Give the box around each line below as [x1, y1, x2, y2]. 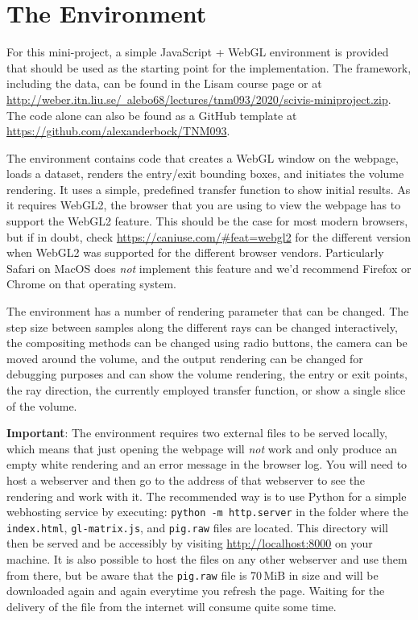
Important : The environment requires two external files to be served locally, [6, 424, 388, 441]
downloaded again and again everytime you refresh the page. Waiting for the [6, 582, 385, 599]
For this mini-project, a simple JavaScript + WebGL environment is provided [6, 43, 389, 60]
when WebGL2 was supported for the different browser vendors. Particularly [6, 244, 384, 261]
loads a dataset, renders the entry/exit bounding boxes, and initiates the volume [6, 165, 404, 182]
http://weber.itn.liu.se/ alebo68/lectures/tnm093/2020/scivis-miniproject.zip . [6, 90, 391, 107]
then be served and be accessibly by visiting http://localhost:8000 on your [6, 535, 373, 552]
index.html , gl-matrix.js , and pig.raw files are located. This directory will [6, 519, 388, 535]
